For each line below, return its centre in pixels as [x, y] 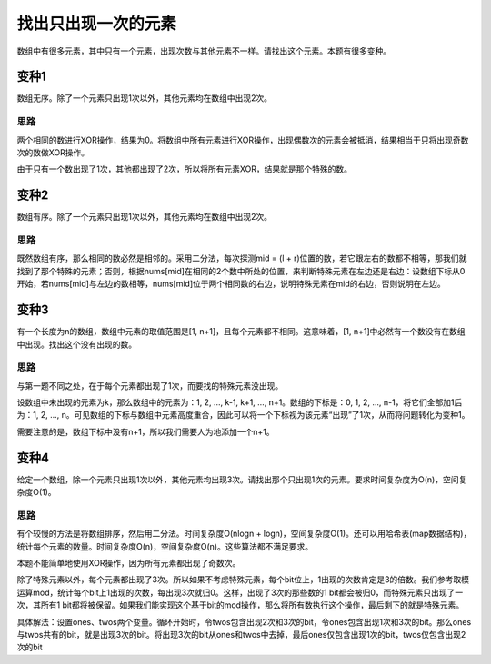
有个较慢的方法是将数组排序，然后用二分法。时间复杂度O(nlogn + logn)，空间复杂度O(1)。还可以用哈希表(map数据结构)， [244, 534]
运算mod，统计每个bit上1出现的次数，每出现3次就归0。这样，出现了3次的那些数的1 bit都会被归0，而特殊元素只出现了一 [240, 592]
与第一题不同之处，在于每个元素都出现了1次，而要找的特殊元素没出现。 [150, 385]
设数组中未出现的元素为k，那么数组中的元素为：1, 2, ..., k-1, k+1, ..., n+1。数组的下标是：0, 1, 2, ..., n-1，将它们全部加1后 [240, 402]
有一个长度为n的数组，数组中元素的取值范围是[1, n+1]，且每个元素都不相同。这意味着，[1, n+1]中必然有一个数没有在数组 [241, 332]
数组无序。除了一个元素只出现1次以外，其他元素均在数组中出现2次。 [145, 98]
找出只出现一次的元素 [97, 24]
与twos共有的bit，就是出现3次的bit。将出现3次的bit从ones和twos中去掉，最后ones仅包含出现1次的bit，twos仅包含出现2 [241, 634]
